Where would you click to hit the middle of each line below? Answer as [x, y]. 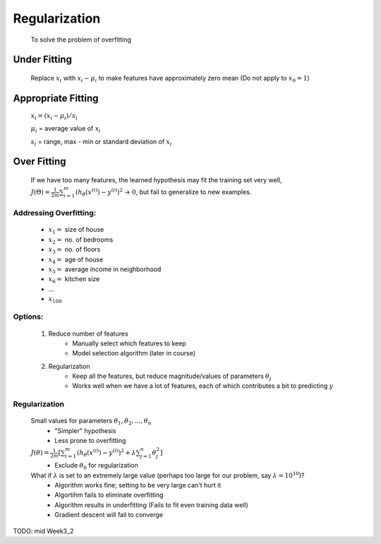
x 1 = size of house [76, 231]
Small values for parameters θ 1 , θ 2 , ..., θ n [91, 422]
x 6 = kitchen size [74, 280]
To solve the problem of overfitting [81, 40]
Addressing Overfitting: [55, 213]
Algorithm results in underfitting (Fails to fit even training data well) [151, 504]
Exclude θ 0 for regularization [97, 466]
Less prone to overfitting [90, 441]
